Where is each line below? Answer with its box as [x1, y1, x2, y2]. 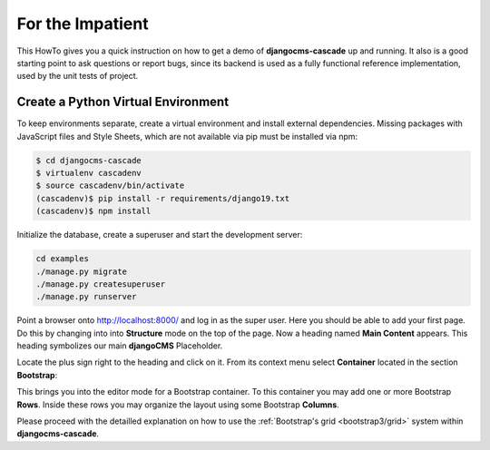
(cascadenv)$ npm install [35, 206, 152, 217]
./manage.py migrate [35, 266, 127, 277]
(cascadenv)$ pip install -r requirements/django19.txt [35, 193, 290, 203]
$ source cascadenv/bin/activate [35, 181, 185, 191]
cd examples [35, 254, 90, 264]
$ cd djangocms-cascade [35, 155, 142, 165]
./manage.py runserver [35, 291, 137, 302]
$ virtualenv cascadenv [35, 168, 142, 178]
